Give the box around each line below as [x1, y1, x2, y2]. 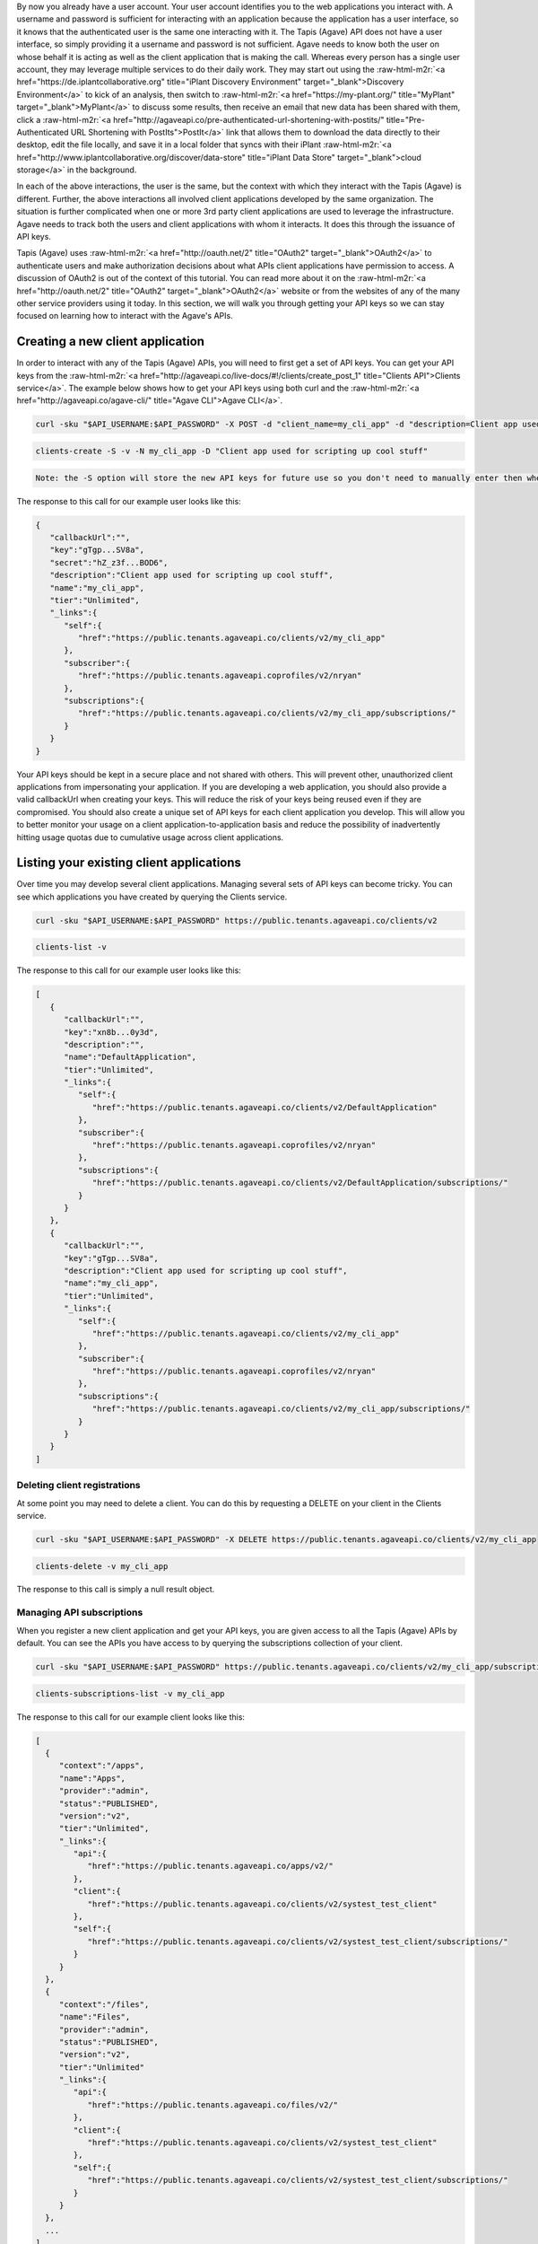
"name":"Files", [58, 2012, 131, 2022]
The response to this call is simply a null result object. [16, 1584, 215, 1595]
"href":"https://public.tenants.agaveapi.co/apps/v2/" [87, 1861, 334, 1871]
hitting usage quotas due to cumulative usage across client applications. [16, 831, 284, 843]
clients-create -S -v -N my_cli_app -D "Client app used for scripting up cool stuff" [35, 446, 429, 457]
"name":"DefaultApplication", [64, 1052, 197, 1063]
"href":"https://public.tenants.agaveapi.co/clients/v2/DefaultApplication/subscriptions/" [91, 1178, 508, 1188]
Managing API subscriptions [16, 1607, 143, 1619]
